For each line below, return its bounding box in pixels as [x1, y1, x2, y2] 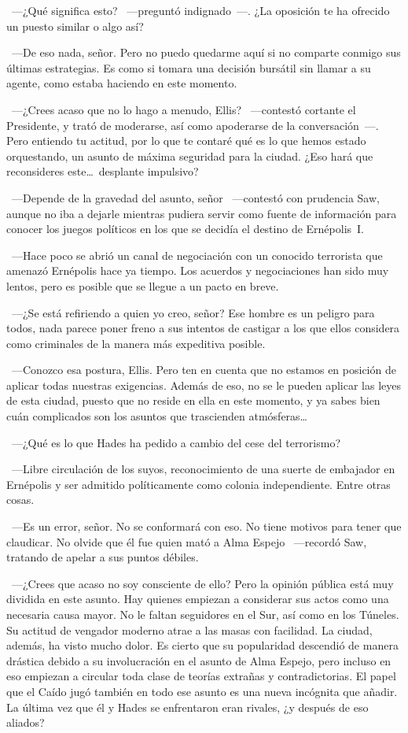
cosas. [6, 491, 35, 508]
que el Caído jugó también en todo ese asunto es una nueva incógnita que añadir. [6, 683, 398, 699]
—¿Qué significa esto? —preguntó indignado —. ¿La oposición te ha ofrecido [11, 2, 390, 18]
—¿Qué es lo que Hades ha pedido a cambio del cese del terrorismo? [11, 434, 341, 450]
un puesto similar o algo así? [6, 17, 144, 34]
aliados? [6, 714, 45, 731]
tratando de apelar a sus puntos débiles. [6, 549, 199, 565]
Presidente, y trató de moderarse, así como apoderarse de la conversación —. [6, 117, 379, 133]
